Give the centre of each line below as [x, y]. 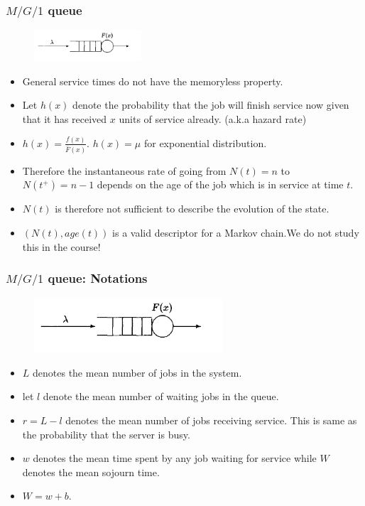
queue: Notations [98, 278]
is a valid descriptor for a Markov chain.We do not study [236, 232]
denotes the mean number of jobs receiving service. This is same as [211, 420]
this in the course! [61, 246]
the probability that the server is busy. [106, 434]
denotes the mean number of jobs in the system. [137, 372]
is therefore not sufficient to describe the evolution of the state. [192, 209]
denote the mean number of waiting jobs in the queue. [161, 396]
